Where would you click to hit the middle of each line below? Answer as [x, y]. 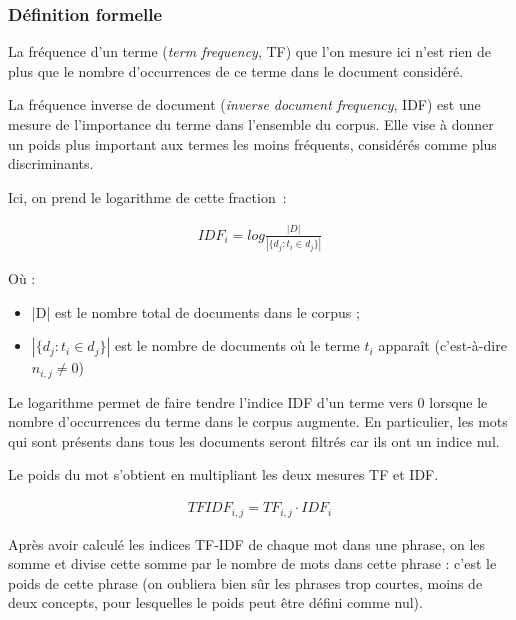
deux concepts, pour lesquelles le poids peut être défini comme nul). [215, 602]
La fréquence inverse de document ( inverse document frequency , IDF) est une [244, 104]
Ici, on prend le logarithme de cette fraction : [147, 196]
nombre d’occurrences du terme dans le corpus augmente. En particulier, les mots [258, 421]
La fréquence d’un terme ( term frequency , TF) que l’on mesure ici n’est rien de [249, 51]
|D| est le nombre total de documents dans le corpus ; [195, 311]
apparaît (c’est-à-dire [442, 345]
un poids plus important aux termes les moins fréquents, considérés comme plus [252, 143]
